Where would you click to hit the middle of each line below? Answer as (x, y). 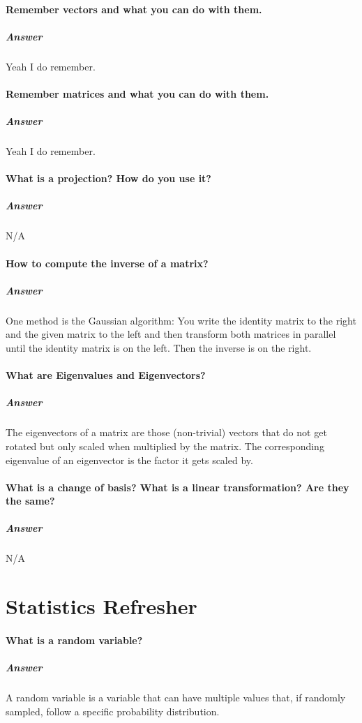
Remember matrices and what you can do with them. (137, 93)
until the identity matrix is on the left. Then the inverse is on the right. (159, 347)
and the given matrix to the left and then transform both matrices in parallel (171, 334)
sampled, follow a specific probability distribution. (113, 711)
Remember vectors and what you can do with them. (134, 9)
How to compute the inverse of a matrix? (107, 263)
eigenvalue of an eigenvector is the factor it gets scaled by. (129, 460)
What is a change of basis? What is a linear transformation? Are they (178, 487)
